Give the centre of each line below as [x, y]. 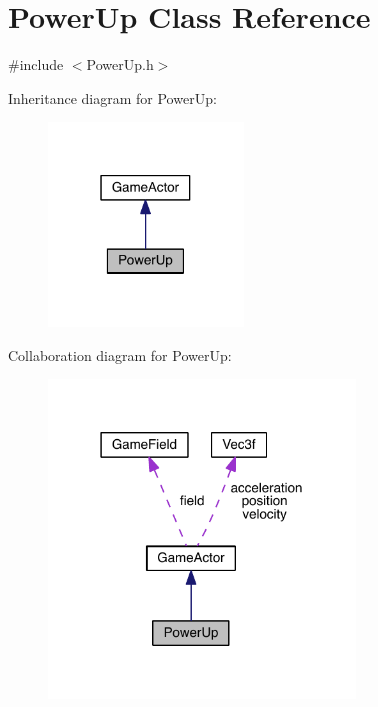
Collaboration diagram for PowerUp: [120, 354]
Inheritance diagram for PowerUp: [112, 97]
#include [36, 64]
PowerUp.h [120, 64]
